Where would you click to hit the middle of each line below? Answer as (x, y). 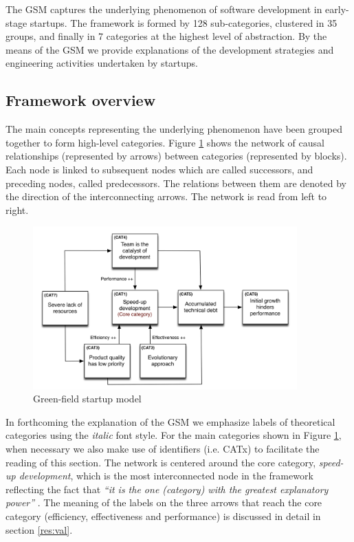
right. (17, 209)
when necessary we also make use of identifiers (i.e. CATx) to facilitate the (163, 448)
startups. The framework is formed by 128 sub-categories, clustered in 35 (184, 22)
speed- (331, 462)
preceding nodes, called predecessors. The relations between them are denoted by (176, 183)
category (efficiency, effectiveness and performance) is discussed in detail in (163, 516)
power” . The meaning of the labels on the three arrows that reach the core (164, 502)
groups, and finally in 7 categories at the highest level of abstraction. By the (166, 36)
